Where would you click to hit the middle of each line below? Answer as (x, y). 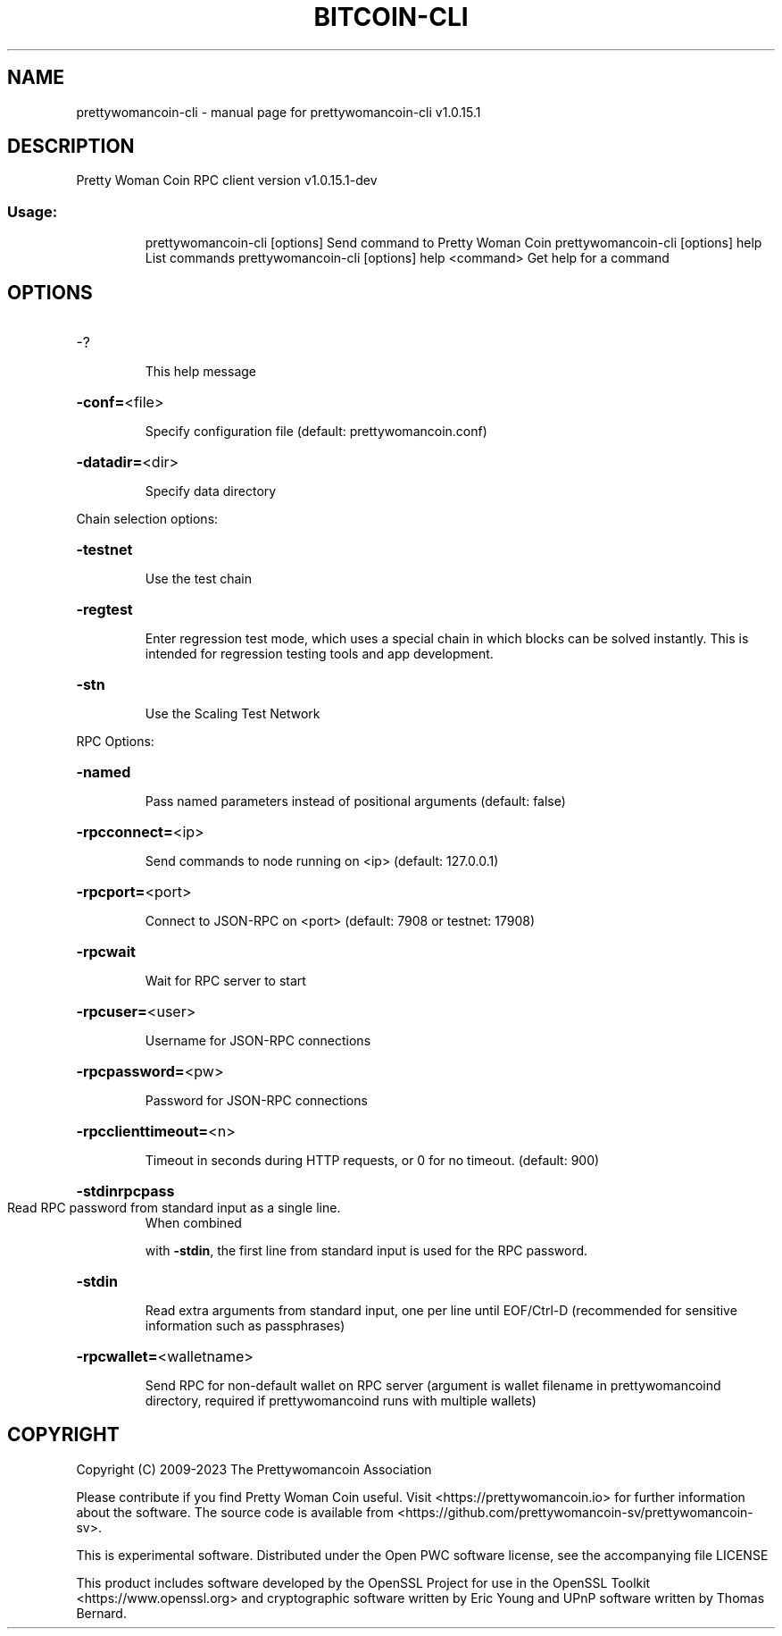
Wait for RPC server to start (225, 981)
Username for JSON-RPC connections (258, 1041)
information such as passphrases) (245, 1326)
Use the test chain (198, 579)
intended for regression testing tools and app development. (319, 654)
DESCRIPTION (71, 147)
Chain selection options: (147, 519)
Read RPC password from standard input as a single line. (174, 1208)
